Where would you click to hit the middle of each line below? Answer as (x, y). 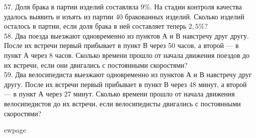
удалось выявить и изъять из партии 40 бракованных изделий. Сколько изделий (124, 16)
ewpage (15, 130)
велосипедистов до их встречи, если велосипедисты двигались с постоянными (123, 103)
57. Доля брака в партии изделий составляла (71, 6)
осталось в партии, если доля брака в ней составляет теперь (95, 26)
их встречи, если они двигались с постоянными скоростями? (96, 65)
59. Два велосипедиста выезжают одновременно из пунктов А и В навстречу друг (128, 74)
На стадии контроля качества (198, 6)
